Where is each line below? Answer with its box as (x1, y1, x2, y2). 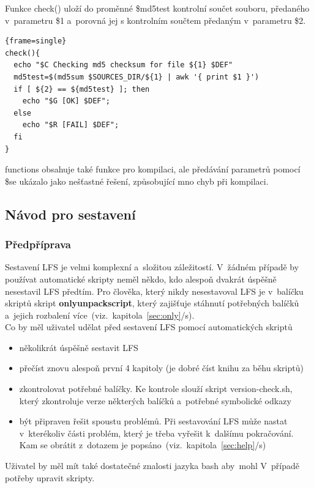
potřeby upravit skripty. (5, 471, 95, 484)
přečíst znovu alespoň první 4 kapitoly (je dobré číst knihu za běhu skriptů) (19, 361, 304, 374)
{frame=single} (5, 37, 67, 46)
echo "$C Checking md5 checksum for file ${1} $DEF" (13, 61, 233, 70)
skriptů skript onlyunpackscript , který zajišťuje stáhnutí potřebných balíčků (5, 297, 299, 309)
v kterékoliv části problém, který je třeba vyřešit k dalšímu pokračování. (19, 426, 294, 439)
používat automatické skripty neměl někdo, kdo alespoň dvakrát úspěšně (5, 272, 277, 285)
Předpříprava (5, 237, 71, 252)
